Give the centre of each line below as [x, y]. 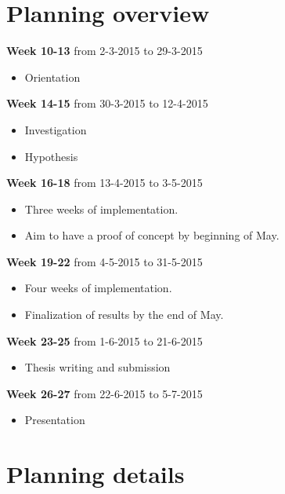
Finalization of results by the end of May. [124, 315]
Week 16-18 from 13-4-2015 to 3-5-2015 [105, 183]
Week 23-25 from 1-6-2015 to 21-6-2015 [105, 340]
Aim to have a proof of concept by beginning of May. [152, 235]
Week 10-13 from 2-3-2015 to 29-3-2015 [105, 51]
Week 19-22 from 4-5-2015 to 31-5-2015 [105, 261]
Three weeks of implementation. [101, 209]
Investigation [56, 129]
